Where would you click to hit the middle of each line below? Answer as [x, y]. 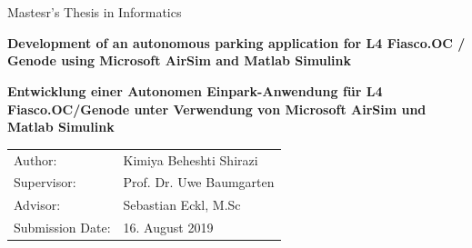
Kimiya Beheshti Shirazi [191, 159]
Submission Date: [62, 228]
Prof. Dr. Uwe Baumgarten [199, 182]
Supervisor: [45, 182]
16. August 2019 [168, 228]
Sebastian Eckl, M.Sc [182, 205]
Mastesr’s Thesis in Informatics [95, 12]
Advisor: [37, 205]
